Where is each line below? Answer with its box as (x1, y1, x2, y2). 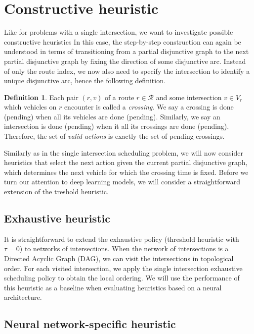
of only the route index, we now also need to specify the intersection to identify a (4, 65, 250, 76)
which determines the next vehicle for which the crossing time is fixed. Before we (4, 167, 249, 177)
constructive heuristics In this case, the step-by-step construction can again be (4, 36, 241, 47)
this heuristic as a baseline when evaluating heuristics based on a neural (4, 282, 222, 292)
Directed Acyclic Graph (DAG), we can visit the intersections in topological (4, 253, 234, 264)
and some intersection (156, 92, 222, 102)
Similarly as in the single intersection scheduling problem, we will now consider (4, 147, 243, 158)
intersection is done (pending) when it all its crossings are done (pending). (4, 121, 229, 131)
